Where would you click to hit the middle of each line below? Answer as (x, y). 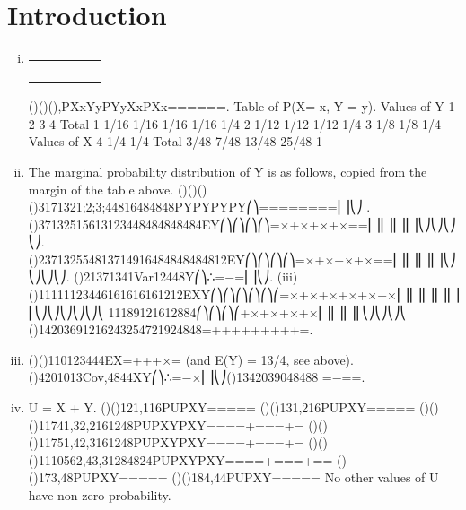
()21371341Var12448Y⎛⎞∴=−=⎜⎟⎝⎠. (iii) (186, 277)
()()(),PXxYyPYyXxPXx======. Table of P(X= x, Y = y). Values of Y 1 (242, 106)
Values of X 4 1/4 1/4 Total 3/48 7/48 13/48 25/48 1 (175, 141)
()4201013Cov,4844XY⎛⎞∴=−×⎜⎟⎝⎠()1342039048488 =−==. (197, 377)
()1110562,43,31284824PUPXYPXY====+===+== (180, 459)
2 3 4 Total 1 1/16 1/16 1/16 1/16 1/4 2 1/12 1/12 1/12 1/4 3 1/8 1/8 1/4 (234, 123)
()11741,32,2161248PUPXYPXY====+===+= (166, 424)
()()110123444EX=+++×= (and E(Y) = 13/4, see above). (191, 359)
